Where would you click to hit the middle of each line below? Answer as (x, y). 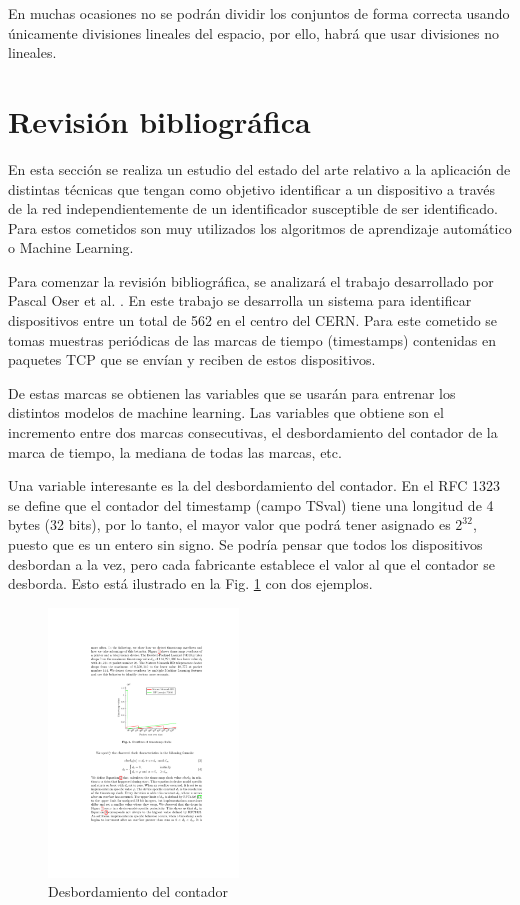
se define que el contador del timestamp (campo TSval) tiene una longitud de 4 (251, 504)
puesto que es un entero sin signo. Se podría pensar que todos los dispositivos (245, 544)
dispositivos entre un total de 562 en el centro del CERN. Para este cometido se (253, 320)
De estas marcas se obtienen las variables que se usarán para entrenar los (232, 392)
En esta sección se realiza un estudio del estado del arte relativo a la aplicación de (259, 168)
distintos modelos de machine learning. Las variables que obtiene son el (226, 412)
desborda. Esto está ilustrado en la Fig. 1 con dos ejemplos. (190, 583)
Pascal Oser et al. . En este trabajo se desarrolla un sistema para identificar (240, 300)
